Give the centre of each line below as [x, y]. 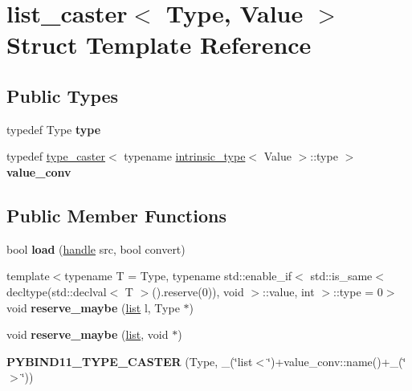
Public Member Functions [116, 215]
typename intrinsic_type [185, 156]
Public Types [63, 95]
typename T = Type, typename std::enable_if [178, 276]
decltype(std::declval [57, 291]
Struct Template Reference [159, 45]
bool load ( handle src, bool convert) [96, 248]
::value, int [289, 291]
